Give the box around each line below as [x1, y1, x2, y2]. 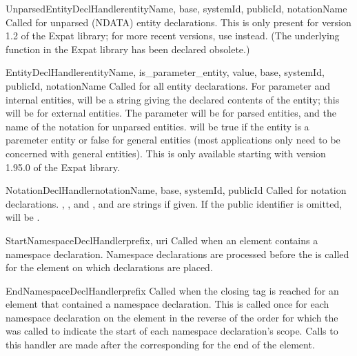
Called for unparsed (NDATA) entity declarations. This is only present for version [6, 14, 351, 29]
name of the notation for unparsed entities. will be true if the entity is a [6, 119, 309, 133]
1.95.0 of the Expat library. [6, 159, 120, 174]
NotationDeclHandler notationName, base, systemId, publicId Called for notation [6, 183, 347, 197]
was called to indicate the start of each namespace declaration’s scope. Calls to [6, 324, 338, 338]
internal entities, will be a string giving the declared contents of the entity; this [6, 92, 340, 106]
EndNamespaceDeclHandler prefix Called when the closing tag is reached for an [6, 283, 339, 297]
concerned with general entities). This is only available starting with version [6, 146, 326, 160]
